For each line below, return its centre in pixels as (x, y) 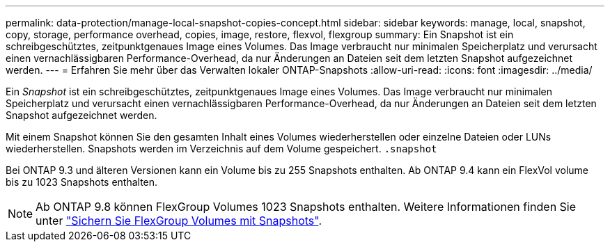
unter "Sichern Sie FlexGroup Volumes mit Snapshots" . (179, 221)
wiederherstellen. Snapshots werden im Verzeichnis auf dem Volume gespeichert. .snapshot (221, 149)
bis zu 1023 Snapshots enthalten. (82, 182)
